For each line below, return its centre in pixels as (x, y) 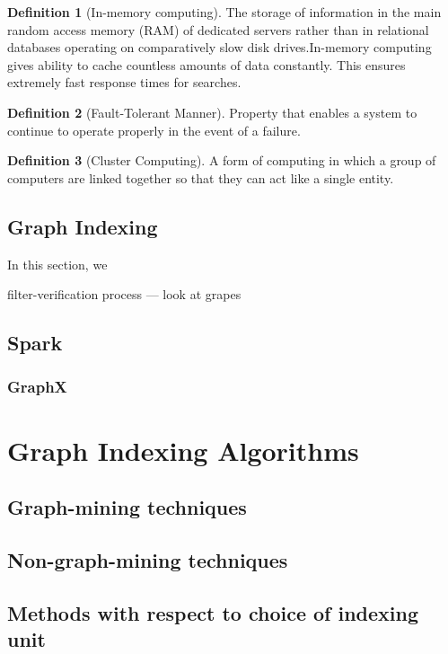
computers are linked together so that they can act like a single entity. (201, 177)
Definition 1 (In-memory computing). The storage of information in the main (224, 12)
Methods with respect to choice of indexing (213, 612)
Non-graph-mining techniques (148, 559)
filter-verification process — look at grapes (124, 294)
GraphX (37, 387)
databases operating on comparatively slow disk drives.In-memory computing (220, 47)
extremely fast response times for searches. (124, 82)
